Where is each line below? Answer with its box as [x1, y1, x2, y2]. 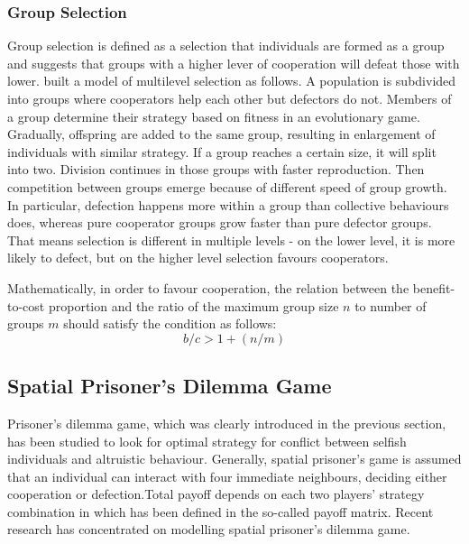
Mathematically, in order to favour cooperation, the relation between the [7, 278, 409, 297]
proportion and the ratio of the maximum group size [48, 296, 339, 315]
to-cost [7, 296, 45, 315]
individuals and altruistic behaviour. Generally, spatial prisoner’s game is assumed [7, 449, 462, 468]
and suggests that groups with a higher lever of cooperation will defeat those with [7, 53, 460, 72]
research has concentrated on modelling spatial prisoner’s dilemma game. [7, 520, 410, 539]
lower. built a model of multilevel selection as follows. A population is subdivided [7, 71, 456, 90]
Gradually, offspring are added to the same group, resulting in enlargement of [7, 124, 436, 143]
